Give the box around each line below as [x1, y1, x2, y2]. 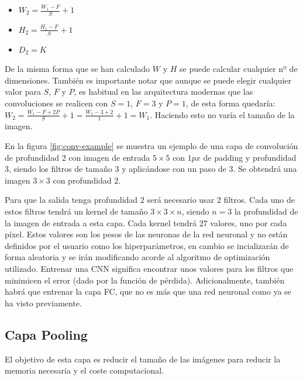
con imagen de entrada [68, 151, 150, 163]
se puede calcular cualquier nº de [179, 63, 298, 75]
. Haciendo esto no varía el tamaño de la [150, 108, 295, 120]
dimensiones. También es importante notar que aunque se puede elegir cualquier [5, 74, 292, 86]
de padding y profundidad [203, 151, 297, 163]
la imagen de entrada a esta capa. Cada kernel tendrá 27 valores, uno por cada [5, 216, 287, 229]
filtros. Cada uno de [223, 194, 295, 206]
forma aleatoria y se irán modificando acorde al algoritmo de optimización [5, 251, 270, 263]
